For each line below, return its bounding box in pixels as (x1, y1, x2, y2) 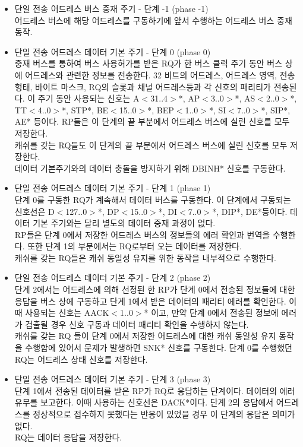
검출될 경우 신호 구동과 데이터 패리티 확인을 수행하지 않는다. (25, 318, 249, 330)
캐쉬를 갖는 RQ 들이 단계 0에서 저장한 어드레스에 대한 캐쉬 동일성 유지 (14, 329, 276, 342)
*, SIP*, (261, 103, 291, 116)
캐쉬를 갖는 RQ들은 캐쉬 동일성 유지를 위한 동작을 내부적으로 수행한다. (14, 251, 276, 264)
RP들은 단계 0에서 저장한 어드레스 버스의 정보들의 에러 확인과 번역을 (14, 228, 270, 240)
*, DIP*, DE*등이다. (212, 205, 288, 217)
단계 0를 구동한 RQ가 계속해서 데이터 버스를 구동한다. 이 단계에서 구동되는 (14, 193, 291, 205)
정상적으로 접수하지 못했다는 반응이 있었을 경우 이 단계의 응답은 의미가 (33, 408, 295, 420)
